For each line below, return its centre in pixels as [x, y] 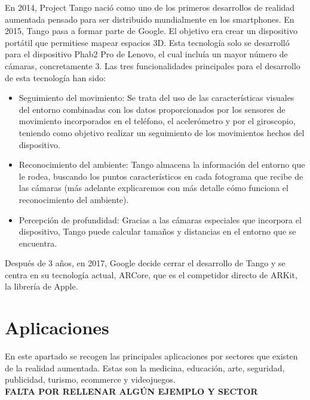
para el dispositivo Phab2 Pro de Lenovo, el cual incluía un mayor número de [146, 54]
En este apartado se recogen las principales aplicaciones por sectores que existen [151, 356]
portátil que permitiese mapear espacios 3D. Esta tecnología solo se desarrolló [147, 42]
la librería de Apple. [42, 286]
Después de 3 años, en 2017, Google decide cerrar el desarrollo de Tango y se [145, 263]
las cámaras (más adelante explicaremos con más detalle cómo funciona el [154, 188]
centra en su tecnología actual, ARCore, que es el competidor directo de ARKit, [151, 274]
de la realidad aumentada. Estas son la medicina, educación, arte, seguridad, [145, 367]
